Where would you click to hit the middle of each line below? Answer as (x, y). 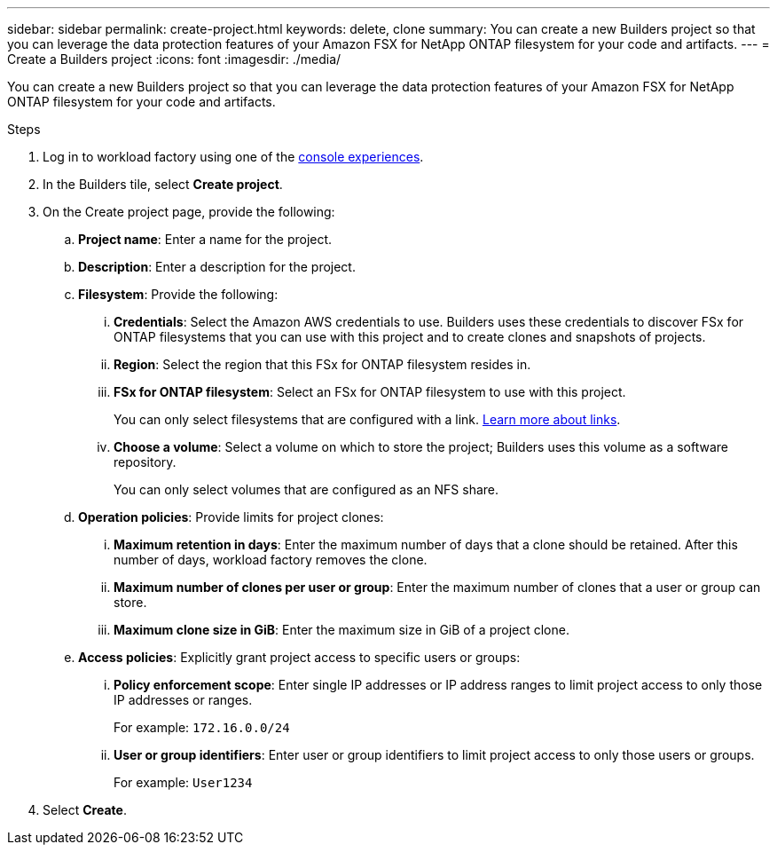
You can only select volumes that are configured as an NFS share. (306, 489)
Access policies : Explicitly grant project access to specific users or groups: (299, 657)
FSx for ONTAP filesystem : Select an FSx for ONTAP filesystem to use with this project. (370, 392)
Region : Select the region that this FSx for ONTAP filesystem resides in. (322, 364)
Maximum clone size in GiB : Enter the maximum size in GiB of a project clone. (341, 630)
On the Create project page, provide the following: (189, 212)
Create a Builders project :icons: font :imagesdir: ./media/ (174, 59)
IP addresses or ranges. (183, 700)
